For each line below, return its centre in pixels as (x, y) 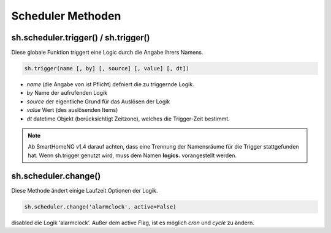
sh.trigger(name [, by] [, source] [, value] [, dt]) (107, 68)
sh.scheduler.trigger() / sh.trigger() (81, 38)
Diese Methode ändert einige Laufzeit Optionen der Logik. (85, 190)
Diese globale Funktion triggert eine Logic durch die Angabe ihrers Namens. (107, 53)
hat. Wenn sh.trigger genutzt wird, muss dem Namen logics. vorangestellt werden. (132, 155)
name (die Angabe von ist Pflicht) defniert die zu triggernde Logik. (110, 84)
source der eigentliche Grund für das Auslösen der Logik (98, 102)
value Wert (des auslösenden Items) (72, 110)
